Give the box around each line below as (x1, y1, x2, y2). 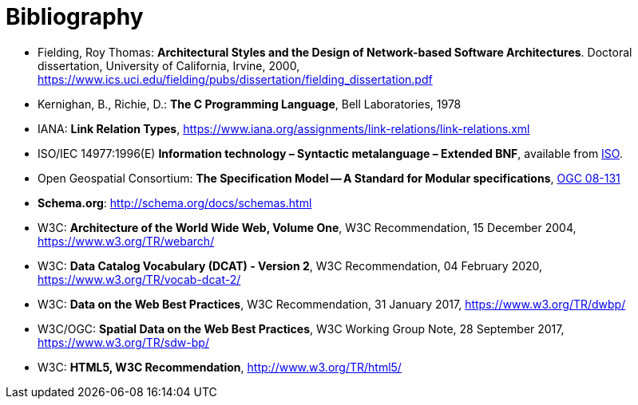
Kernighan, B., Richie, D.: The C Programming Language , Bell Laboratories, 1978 (38, 96, 462, 111)
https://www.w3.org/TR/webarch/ (38, 234, 215, 248)
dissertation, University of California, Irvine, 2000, (38, 58, 300, 73)
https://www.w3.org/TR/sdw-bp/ (38, 335, 209, 349)
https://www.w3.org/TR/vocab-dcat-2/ (38, 272, 241, 286)
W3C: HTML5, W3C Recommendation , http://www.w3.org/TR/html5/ (38, 360, 402, 374)
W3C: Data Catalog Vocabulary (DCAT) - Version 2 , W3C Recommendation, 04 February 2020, (38, 258, 543, 273)
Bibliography (6, 3, 144, 30)
